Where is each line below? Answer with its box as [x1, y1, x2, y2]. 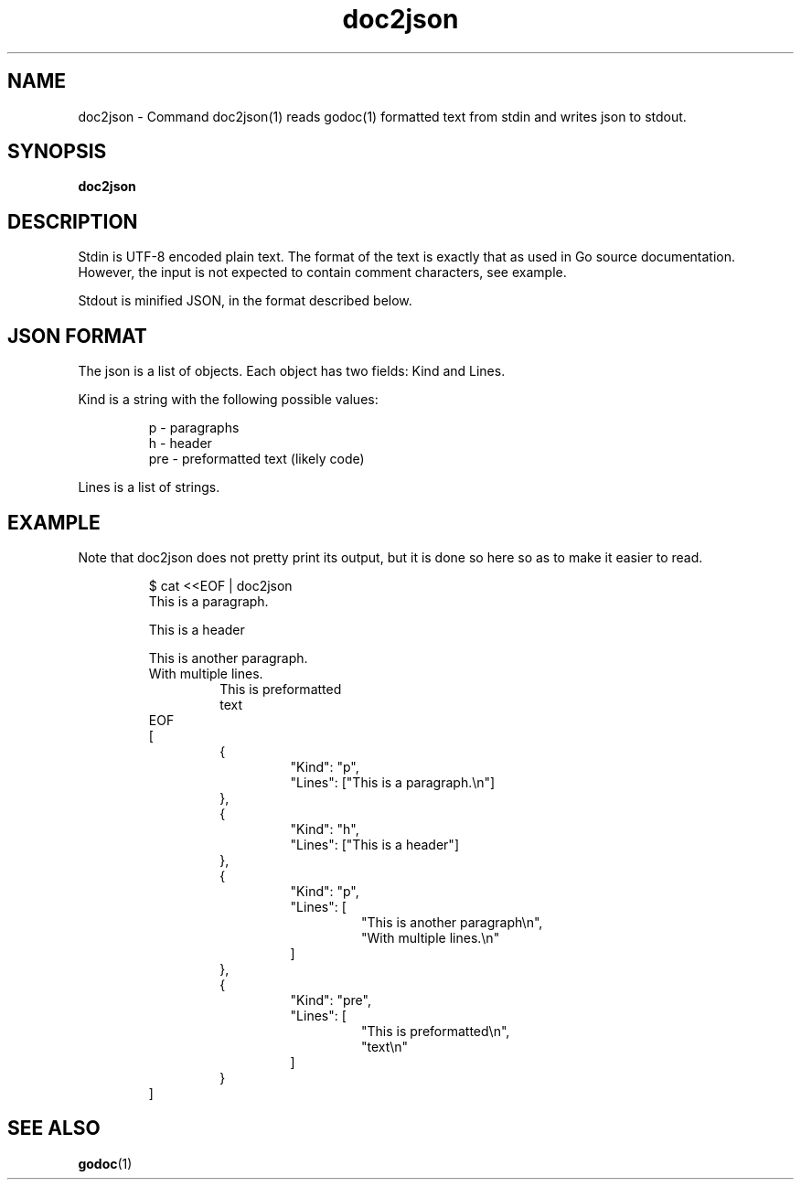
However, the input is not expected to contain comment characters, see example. [78, 264, 567, 281]
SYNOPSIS [7, 140, 107, 164]
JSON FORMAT [7, 324, 147, 348]
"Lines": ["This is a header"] [290, 836, 459, 852]
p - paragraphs [148, 420, 240, 436]
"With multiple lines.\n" [361, 929, 500, 946]
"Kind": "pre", [290, 991, 371, 1008]
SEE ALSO [7, 1117, 101, 1140]
